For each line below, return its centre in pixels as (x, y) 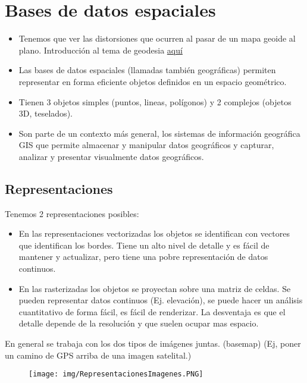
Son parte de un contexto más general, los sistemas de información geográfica (159, 133)
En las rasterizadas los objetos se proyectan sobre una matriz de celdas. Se (155, 288)
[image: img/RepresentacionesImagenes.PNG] (116, 374)
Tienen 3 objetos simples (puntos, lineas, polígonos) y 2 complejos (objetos (155, 101)
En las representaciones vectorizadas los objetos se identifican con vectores (154, 233)
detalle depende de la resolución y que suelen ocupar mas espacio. (139, 323)
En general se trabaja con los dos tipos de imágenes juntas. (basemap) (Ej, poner (153, 343)
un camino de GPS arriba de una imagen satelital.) (98, 355)
